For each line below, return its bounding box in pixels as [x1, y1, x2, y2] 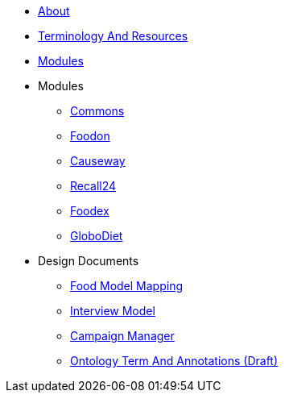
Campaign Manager [70, 329, 175, 343]
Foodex [70, 204, 109, 218]
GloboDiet [70, 229, 123, 243]
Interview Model [70, 304, 155, 318]
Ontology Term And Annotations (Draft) [70, 354, 279, 368]
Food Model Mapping [70, 279, 184, 293]
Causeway [70, 154, 126, 168]
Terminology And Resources [38, 29, 188, 43]
